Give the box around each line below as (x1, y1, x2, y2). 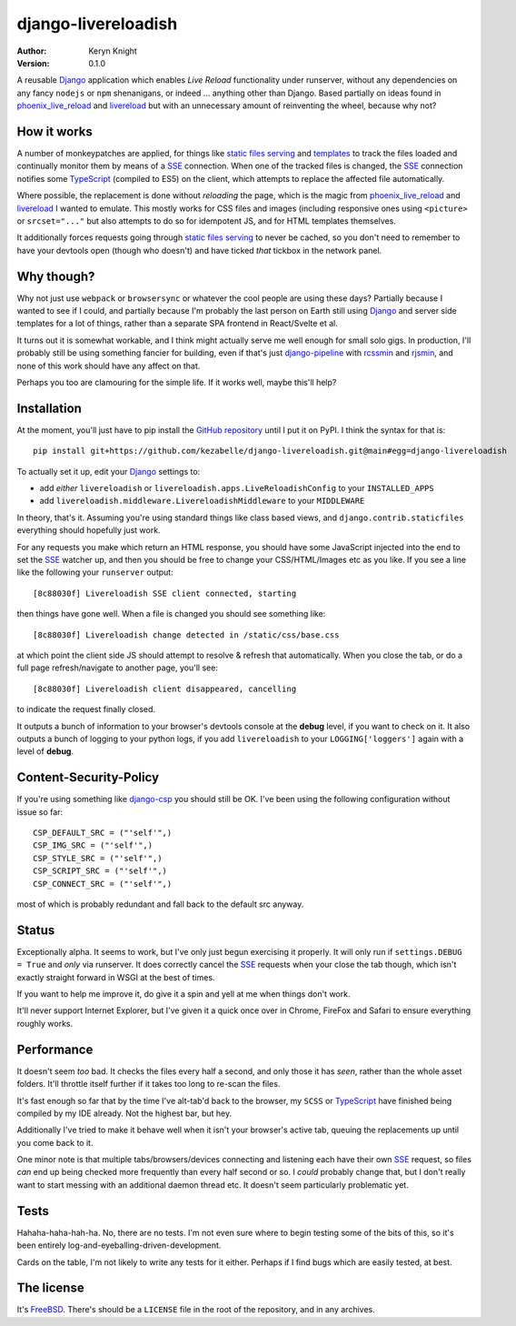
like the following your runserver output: (16, 567, 174, 578)
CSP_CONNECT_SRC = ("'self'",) (33, 879, 173, 889)
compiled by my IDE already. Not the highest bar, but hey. (16, 1108, 232, 1119)
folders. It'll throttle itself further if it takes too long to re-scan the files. (16, 1079, 281, 1090)
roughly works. (16, 1018, 74, 1029)
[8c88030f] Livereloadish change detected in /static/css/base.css (33, 629, 340, 640)
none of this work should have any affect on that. (16, 360, 201, 371)
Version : (16, 57, 50, 68)
